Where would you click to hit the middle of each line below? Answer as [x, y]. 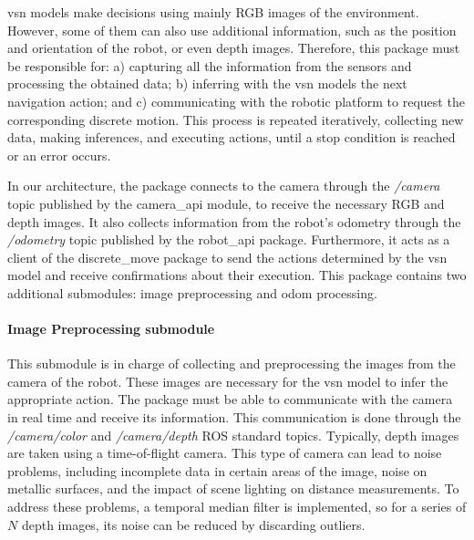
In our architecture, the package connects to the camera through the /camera [224, 186]
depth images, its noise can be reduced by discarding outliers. [193, 524]
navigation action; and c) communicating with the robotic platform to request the [236, 101]
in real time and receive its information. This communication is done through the [234, 417]
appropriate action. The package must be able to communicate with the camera [230, 399]
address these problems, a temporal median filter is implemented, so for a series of [237, 507]
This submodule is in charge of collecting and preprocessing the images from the [232, 363]
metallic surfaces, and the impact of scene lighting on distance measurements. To [233, 488]
